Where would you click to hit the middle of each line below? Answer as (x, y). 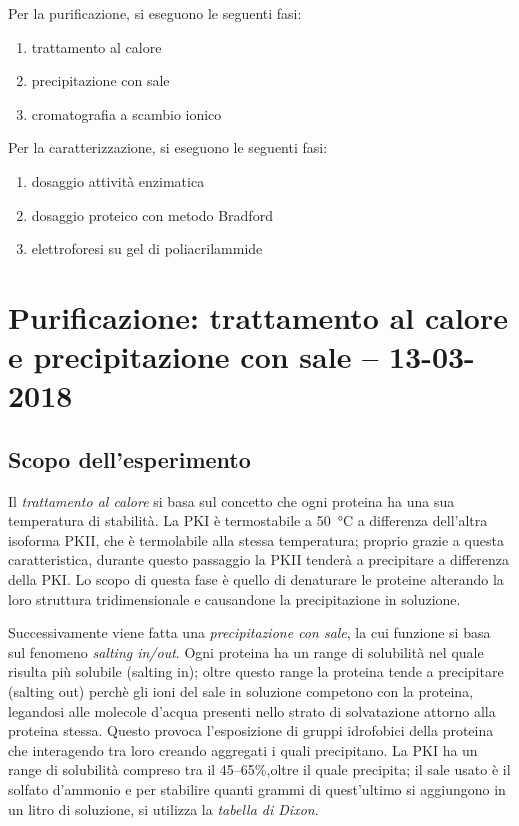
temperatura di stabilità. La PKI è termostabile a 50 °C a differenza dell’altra (248, 520)
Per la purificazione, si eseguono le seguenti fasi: (155, 13)
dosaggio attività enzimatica (118, 180)
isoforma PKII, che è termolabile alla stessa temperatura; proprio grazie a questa (256, 539)
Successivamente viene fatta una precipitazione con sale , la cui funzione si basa (249, 632)
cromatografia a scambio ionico (126, 113)
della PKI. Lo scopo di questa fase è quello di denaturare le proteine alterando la (256, 579)
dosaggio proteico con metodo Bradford (152, 214)
